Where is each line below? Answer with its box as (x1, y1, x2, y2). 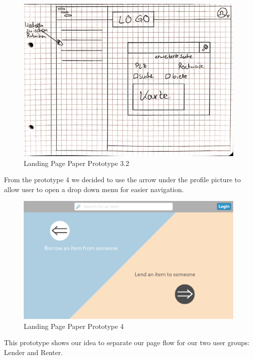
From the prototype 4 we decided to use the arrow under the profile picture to (4, 174, 241, 185)
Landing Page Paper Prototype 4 (24, 320, 124, 331)
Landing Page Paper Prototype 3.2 (24, 158, 129, 168)
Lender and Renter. (4, 347, 63, 357)
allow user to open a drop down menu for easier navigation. (4, 184, 184, 194)
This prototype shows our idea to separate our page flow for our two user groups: (4, 337, 250, 348)
